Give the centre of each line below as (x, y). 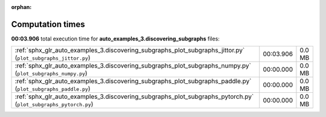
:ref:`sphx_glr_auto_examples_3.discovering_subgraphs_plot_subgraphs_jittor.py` (130, 50)
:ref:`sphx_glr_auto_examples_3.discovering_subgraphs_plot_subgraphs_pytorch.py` (134, 96)
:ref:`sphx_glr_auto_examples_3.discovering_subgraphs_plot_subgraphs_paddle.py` (133, 81)
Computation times (48, 24)
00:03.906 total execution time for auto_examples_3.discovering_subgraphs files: (115, 39)
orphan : (21, 7)
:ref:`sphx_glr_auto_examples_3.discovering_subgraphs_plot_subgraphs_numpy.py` (133, 66)
